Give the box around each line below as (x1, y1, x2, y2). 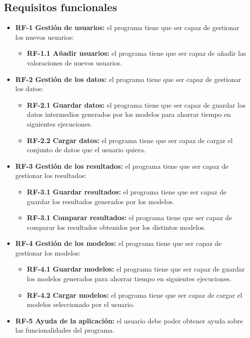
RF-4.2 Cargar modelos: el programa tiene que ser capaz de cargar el (27, 290, 242, 300)
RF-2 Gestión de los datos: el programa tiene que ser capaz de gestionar (15, 74, 241, 84)
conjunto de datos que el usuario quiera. (27, 145, 146, 155)
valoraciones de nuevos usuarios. (27, 57, 122, 67)
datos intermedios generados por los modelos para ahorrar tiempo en (27, 109, 231, 119)
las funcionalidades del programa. (15, 325, 115, 335)
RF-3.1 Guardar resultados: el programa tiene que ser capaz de (27, 186, 227, 196)
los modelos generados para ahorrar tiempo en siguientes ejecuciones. (27, 274, 232, 284)
